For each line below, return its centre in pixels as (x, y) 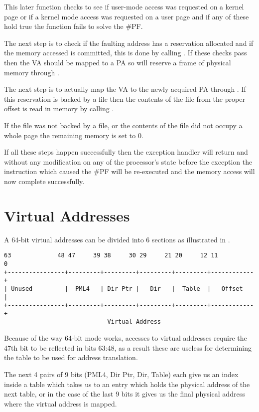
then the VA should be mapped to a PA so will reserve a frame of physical (118, 62)
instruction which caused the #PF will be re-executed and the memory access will (129, 171)
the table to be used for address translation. (71, 357)
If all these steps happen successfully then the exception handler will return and (126, 152)
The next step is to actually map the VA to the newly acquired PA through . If (125, 89)
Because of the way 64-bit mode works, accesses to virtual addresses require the (126, 338)
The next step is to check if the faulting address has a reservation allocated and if (129, 43)
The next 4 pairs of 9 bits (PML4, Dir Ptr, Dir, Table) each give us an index (121, 374)
